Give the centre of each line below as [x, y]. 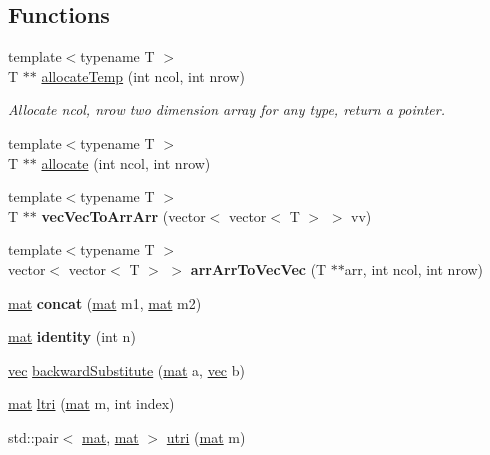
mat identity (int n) [72, 336]
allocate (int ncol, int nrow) [126, 162]
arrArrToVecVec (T [258, 268]
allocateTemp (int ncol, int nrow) [143, 75]
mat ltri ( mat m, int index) [91, 403]
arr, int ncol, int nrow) [414, 268]
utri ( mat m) [206, 436]
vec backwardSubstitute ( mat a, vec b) [126, 369]
